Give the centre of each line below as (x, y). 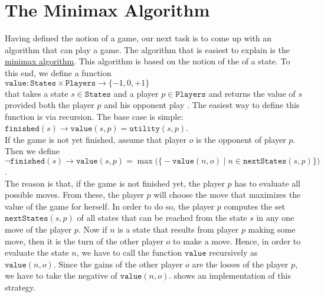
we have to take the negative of (61, 275)
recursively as (233, 252)
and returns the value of (252, 93)
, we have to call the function (129, 252)
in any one (275, 218)
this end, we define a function (58, 72)
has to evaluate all (267, 183)
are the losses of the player (240, 264)
